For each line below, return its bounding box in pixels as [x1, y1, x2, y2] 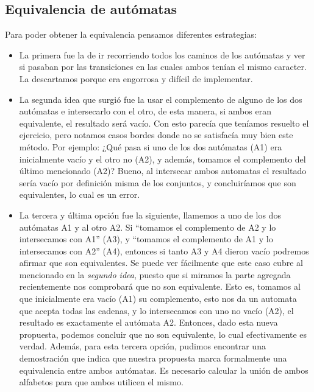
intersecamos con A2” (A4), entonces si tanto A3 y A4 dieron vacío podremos [19, 244, 309, 257]
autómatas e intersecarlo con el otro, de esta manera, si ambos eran [19, 105, 271, 117]
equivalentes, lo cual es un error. [19, 188, 140, 201]
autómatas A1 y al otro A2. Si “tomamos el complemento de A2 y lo [19, 220, 276, 233]
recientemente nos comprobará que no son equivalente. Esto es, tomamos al [19, 280, 301, 293]
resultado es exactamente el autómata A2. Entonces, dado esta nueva [19, 316, 278, 329]
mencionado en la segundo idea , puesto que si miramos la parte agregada [19, 268, 291, 281]
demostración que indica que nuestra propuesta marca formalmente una [19, 352, 287, 365]
